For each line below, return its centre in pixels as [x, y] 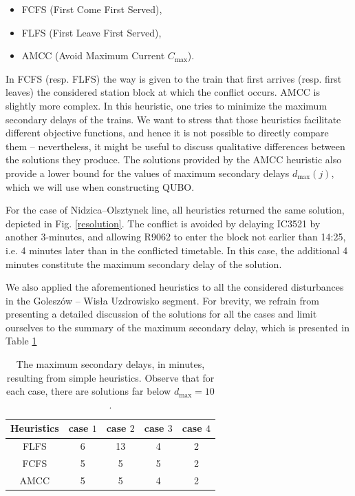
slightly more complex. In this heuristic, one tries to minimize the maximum [166, 105]
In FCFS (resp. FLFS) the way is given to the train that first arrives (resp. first [174, 78]
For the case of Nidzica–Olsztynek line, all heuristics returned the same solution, [175, 210]
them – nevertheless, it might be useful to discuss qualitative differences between [175, 146]
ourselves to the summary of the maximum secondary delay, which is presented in [177, 327]
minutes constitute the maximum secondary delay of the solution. [144, 263]
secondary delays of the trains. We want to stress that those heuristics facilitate [173, 119]
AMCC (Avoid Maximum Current [93, 55]
